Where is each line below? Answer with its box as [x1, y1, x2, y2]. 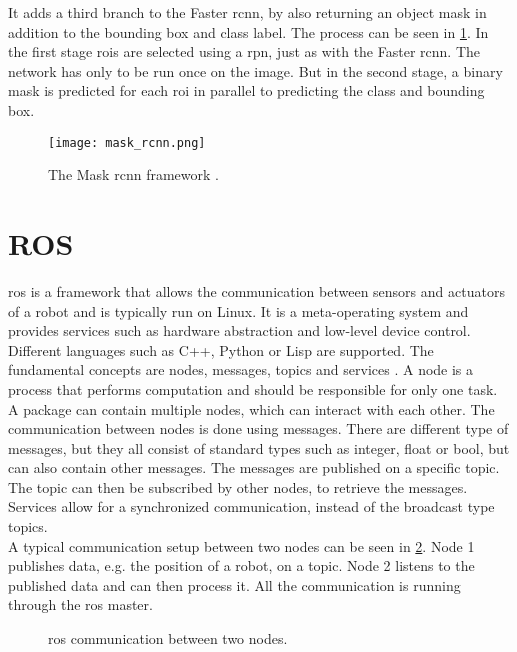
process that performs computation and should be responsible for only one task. [8, 378, 498, 399]
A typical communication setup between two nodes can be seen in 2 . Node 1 [8, 535, 475, 556]
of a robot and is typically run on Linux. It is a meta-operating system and [8, 300, 469, 321]
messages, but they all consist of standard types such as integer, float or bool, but [8, 437, 510, 458]
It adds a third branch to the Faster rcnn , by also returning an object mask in [8, 2, 487, 22]
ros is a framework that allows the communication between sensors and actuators [8, 280, 505, 301]
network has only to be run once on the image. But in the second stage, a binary [8, 60, 503, 81]
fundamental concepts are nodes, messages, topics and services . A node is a [8, 359, 474, 380]
